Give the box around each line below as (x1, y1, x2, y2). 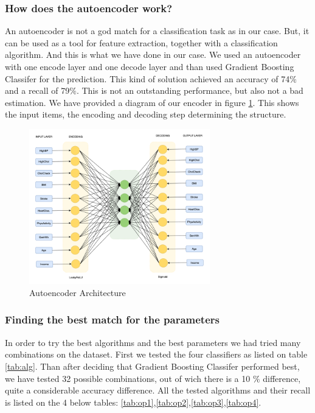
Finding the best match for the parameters (5, 312, 220, 327)
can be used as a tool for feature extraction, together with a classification (5, 36, 278, 49)
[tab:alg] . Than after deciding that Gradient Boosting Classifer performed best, (5, 359, 300, 372)
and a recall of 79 (5, 84, 70, 97)
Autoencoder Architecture (29, 286, 126, 298)
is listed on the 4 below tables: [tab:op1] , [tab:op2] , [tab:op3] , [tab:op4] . (5, 395, 261, 408)
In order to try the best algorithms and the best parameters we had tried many (5, 336, 301, 348)
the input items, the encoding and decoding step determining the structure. (5, 108, 286, 121)
